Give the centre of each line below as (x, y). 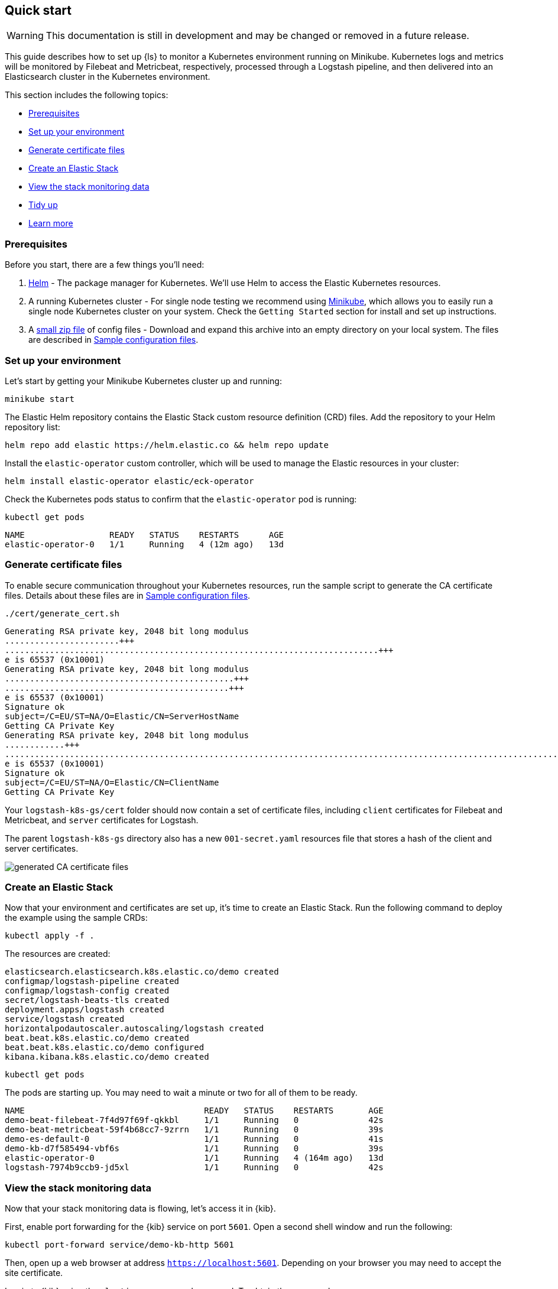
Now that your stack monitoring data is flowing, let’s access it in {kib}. (140, 1209)
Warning (25, 36)
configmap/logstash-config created (87, 991)
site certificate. (34, 1273)
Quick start (38, 10)
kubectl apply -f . (50, 936)
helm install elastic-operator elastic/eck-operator (129, 481)
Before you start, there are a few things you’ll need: (105, 265)
